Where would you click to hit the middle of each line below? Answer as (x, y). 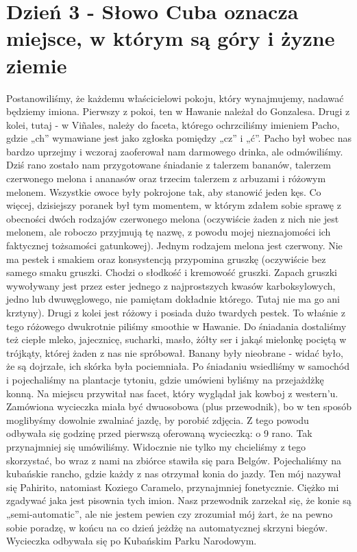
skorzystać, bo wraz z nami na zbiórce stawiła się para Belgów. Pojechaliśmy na (174, 460)
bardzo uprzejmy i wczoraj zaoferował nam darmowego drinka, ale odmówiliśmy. (175, 151)
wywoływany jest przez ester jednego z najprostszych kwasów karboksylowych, (171, 285)
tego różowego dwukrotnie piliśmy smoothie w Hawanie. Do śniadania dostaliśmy (176, 326)
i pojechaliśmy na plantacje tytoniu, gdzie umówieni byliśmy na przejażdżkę (165, 379)
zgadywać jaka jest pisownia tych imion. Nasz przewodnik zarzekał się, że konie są (179, 500)
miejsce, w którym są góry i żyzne (171, 38)
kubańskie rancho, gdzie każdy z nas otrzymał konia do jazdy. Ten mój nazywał (174, 474)
